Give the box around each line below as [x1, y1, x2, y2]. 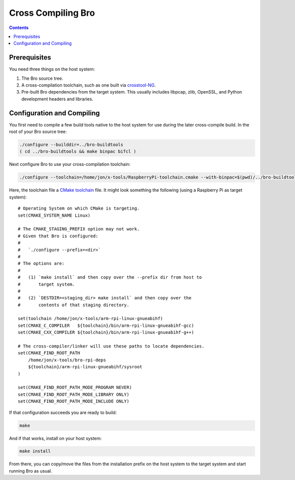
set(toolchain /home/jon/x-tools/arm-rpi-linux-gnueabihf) [18, 316, 163, 321]
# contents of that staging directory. [18, 302, 130, 308]
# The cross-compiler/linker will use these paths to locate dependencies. [18, 344, 205, 349]
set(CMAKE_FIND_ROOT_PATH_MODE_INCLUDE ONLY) [18, 399, 130, 404]
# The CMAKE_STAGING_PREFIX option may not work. [18, 226, 140, 232]
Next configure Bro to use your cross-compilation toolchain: [9, 161, 131, 167]
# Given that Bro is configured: [18, 233, 98, 239]
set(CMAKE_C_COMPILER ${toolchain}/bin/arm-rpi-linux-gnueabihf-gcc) [18, 322, 194, 328]
